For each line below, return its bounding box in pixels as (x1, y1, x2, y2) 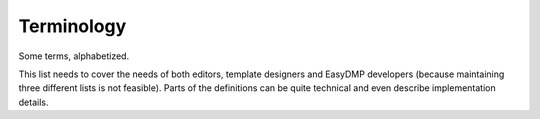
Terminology (18, 15, 127, 37)
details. (18, 96, 49, 108)
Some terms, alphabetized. (18, 50, 130, 62)
